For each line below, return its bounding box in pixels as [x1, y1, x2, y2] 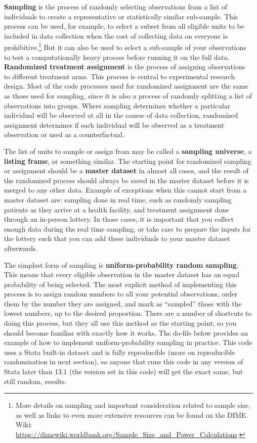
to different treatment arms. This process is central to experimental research [4, 71, 235, 81]
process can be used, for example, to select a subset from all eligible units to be [4, 21, 244, 31]
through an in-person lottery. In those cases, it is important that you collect [4, 214, 234, 224]
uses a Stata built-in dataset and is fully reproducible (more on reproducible [4, 346, 235, 357]
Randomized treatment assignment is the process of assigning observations [4, 61, 246, 72]
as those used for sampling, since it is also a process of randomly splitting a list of [4, 91, 252, 100]
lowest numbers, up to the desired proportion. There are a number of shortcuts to [4, 308, 252, 318]
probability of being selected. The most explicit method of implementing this [4, 279, 237, 289]
